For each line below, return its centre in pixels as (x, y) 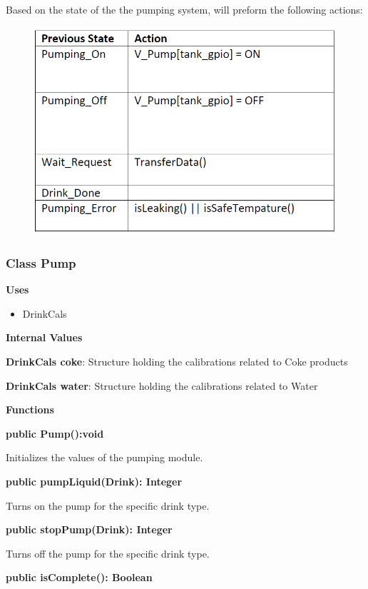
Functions (30, 409)
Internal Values (44, 337)
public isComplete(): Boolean (79, 577)
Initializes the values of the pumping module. (104, 457)
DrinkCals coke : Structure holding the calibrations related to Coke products (177, 362)
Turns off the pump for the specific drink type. (108, 553)
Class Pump (41, 263)
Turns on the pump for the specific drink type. (108, 505)
